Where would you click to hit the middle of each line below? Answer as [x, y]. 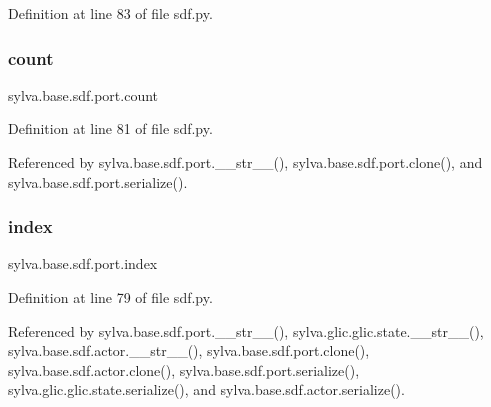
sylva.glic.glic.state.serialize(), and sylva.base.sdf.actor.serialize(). [206, 389]
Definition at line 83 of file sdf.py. [110, 13]
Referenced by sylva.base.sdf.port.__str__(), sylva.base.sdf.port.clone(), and [245, 162]
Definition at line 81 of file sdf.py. [110, 128]
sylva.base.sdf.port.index [83, 263]
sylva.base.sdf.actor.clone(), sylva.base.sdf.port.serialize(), [184, 369]
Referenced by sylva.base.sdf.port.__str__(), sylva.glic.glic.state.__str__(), [246, 330]
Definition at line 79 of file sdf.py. [110, 297]
